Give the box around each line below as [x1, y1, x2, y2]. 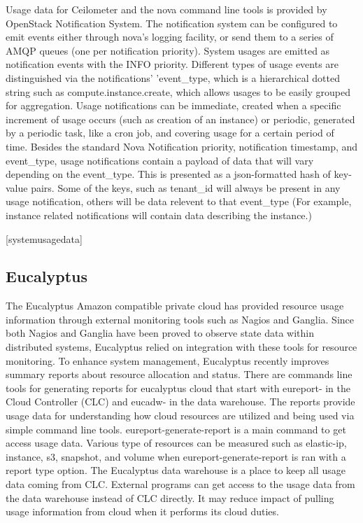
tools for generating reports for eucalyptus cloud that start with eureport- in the [6, 380, 350, 395]
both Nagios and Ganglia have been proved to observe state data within [6, 326, 315, 340]
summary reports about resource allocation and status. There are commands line [6, 367, 353, 382]
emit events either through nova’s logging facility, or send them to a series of [6, 29, 334, 44]
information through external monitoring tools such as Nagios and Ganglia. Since [6, 312, 355, 326]
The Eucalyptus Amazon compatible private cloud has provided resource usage [6, 298, 344, 313]
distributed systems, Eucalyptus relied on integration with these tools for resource [6, 340, 357, 354]
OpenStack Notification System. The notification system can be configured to [6, 15, 338, 30]
